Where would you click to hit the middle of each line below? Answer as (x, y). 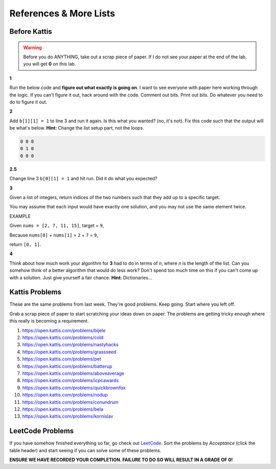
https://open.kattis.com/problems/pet (62, 359)
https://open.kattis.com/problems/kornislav (68, 416)
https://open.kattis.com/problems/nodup (65, 395)
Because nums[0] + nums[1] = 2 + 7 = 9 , (54, 235)
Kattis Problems (35, 292)
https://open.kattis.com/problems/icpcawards (71, 380)
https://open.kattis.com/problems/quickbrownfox (74, 388)
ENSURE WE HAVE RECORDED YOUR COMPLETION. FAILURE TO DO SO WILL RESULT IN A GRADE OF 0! (121, 460)
